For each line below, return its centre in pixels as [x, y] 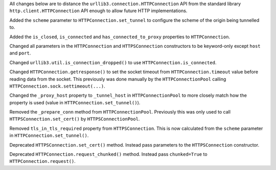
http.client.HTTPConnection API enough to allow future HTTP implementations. [98, 11]
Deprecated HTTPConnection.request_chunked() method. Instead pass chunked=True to [108, 154]
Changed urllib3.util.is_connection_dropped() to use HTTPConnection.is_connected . [113, 62]
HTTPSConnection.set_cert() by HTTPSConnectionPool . [75, 119]
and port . [20, 53]
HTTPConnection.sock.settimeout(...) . [57, 86]
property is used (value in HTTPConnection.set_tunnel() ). [75, 102]
